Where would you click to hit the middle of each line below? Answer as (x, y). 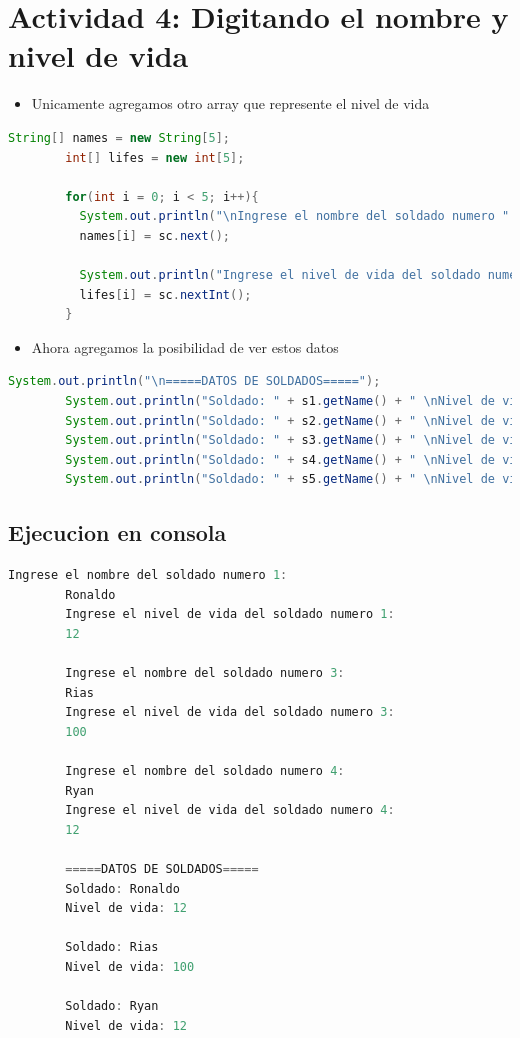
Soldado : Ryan (112, 1006)
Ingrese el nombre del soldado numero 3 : (205, 673)
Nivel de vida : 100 (130, 967)
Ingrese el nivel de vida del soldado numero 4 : (230, 810)
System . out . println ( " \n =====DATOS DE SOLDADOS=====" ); (194, 381)
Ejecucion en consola (117, 532)
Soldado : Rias (112, 947)
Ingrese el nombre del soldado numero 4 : (205, 771)
